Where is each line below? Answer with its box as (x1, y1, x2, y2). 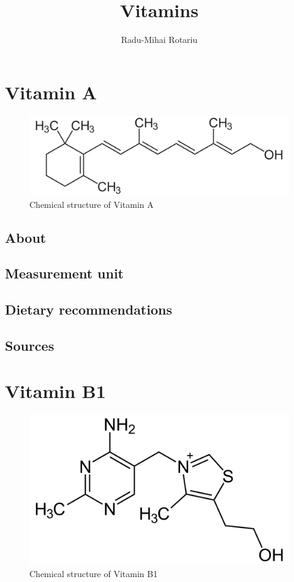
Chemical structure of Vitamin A (29, 197, 154, 210)
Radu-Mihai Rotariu (121, 33, 198, 46)
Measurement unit (5, 264, 124, 283)
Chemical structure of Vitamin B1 (29, 567, 158, 580)
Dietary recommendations (5, 300, 172, 319)
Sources (5, 336, 55, 354)
